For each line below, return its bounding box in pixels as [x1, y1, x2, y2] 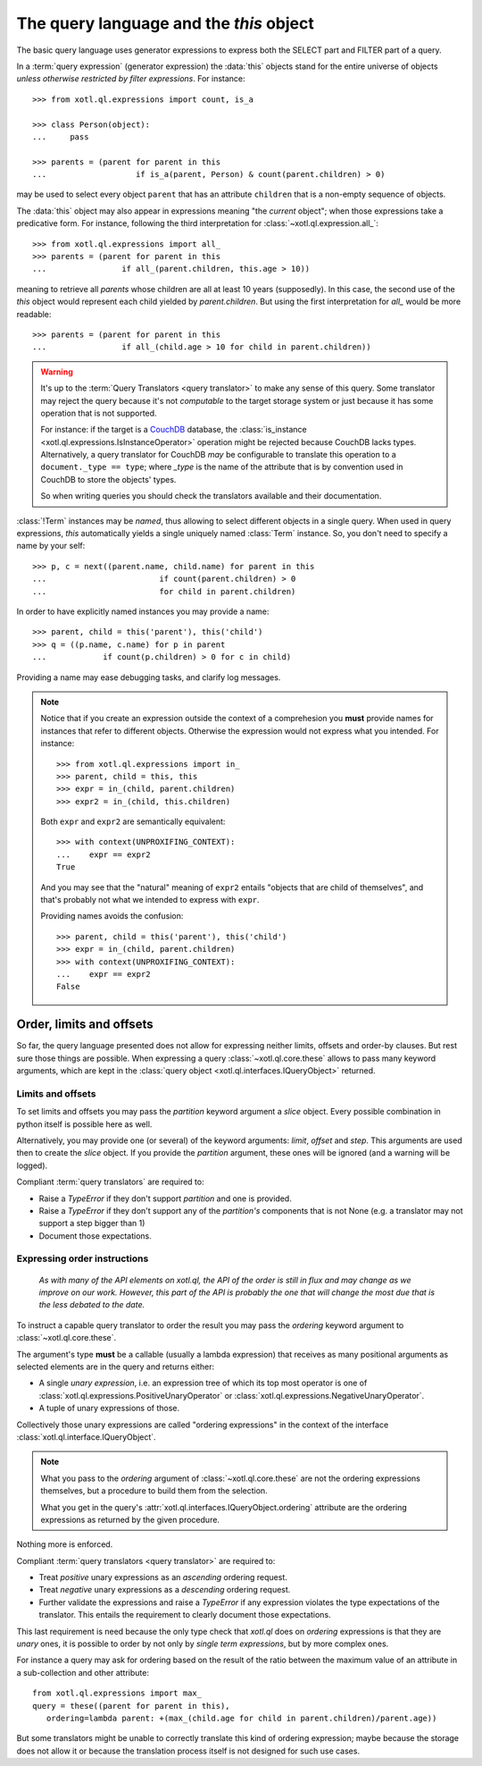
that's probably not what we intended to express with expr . [40, 895, 260, 905]
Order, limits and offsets [16, 1017, 154, 1032]
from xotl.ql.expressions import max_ [32, 1688, 203, 1698]
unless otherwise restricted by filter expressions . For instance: [16, 73, 245, 84]
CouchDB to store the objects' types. [40, 474, 177, 484]
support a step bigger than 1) [38, 1218, 145, 1229]
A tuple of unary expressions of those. [38, 1403, 180, 1414]
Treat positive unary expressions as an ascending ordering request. [38, 1572, 287, 1583]
